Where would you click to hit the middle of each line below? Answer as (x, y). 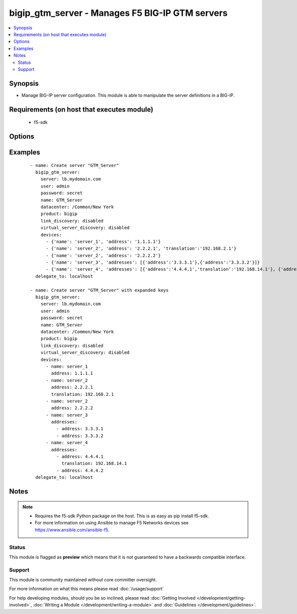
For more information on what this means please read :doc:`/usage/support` (87, 589)
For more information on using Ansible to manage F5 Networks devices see (112, 523)
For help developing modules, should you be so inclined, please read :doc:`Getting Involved (102, 598)
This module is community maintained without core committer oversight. (83, 580)
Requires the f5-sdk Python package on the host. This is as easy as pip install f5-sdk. (122, 516)
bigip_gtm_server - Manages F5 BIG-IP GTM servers (118, 13)
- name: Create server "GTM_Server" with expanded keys (99, 290)
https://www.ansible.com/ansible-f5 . (72, 530)
